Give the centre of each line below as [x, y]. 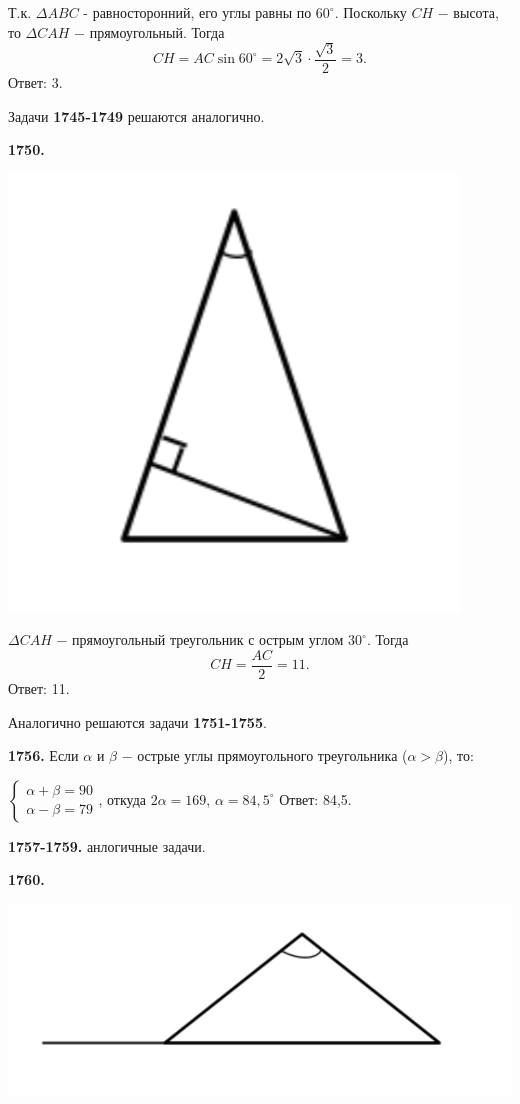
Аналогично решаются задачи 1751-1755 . [137, 721]
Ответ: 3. [35, 82]
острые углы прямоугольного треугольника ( [272, 755]
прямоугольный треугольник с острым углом [208, 639]
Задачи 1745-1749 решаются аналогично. [136, 115]
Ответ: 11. [39, 688]
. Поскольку [370, 12]
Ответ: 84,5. [315, 798]
